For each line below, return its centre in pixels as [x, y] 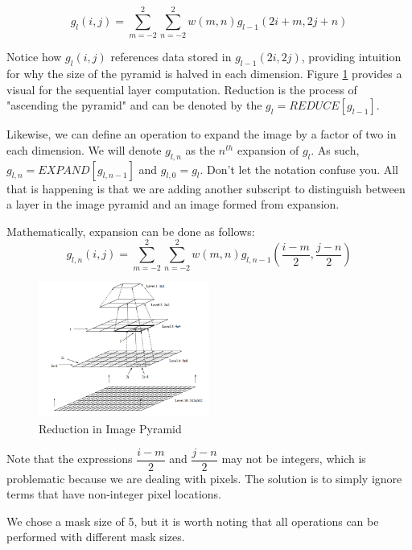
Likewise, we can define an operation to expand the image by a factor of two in [202, 134]
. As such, [335, 149]
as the [200, 149]
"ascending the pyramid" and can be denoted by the [134, 105]
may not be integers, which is [294, 459]
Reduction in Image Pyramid [110, 428]
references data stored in [171, 57]
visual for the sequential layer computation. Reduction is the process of [182, 89]
